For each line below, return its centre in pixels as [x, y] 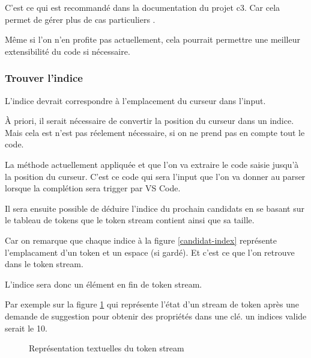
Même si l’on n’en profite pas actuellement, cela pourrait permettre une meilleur [152, 39]
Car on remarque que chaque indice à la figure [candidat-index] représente [141, 240]
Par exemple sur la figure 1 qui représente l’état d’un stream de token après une [152, 304]
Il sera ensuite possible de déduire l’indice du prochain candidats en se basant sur [155, 208]
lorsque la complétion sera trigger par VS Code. [93, 188]
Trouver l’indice [44, 78]
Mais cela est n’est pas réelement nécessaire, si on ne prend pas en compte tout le [155, 132]
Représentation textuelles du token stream [107, 348]
